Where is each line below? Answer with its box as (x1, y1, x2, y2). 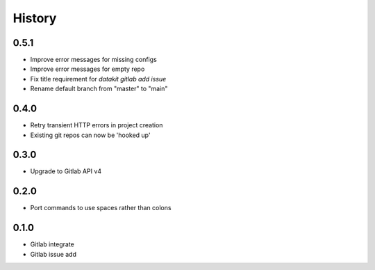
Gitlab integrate (30, 240, 74, 248)
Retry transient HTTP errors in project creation (30, 121, 163, 129)
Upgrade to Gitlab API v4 (30, 167, 102, 175)
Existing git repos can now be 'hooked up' (30, 131, 151, 139)
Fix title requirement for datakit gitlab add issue (30, 74, 167, 83)
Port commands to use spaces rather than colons (30, 204, 172, 212)
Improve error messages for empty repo (30, 65, 145, 73)
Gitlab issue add (30, 250, 76, 258)
